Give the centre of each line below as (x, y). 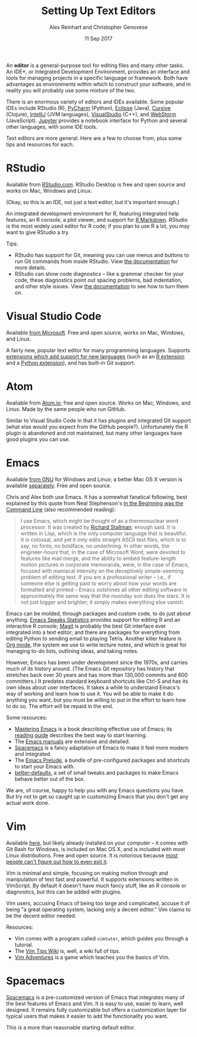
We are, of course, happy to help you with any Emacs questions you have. (95, 790)
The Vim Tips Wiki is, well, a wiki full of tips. (67, 951)
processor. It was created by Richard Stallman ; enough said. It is (98, 527)
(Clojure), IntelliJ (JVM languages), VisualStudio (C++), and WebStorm (91, 114)
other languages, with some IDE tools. (52, 126)
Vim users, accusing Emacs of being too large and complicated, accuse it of (98, 903)
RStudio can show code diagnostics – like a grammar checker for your (99, 274)
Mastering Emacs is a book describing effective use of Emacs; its (93, 729)
